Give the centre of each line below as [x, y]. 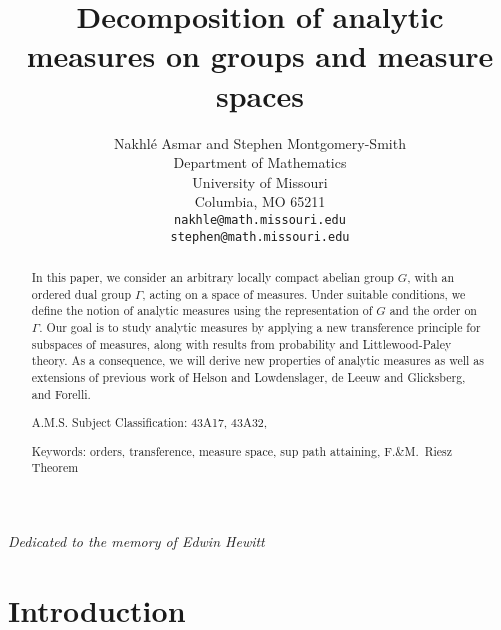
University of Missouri [260, 181]
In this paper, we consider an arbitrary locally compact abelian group [212, 276]
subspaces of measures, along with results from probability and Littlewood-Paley [241, 343]
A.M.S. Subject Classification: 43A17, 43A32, [149, 422]
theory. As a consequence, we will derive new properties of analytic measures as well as [257, 360]
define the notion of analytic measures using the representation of [202, 310]
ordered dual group [81, 293]
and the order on [433, 310]
